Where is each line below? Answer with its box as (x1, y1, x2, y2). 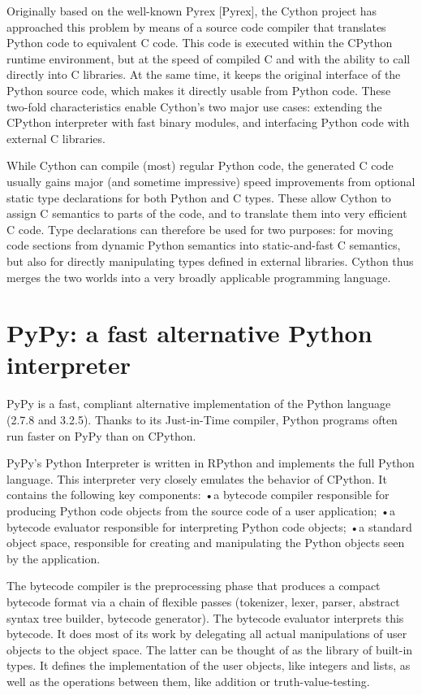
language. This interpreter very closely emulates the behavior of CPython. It (6, 470, 387, 487)
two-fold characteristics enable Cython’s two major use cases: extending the (6, 98, 382, 115)
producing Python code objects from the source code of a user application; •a (6, 502, 395, 519)
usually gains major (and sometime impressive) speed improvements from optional (6, 172, 416, 189)
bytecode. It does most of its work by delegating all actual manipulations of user (6, 625, 407, 642)
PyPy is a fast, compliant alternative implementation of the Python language (6, 395, 391, 412)
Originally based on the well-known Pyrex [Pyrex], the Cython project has (6, 2, 377, 19)
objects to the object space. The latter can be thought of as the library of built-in (6, 641, 413, 658)
